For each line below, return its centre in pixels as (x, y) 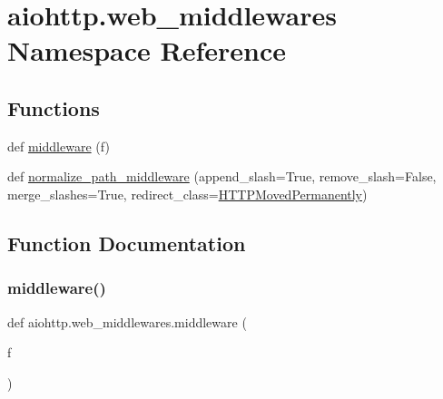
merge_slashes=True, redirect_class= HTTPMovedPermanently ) (187, 194)
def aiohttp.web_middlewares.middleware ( (127, 321)
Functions (54, 107)
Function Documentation (127, 243)
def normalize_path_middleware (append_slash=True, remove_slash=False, (222, 176)
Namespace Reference (147, 50)
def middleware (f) (59, 146)
